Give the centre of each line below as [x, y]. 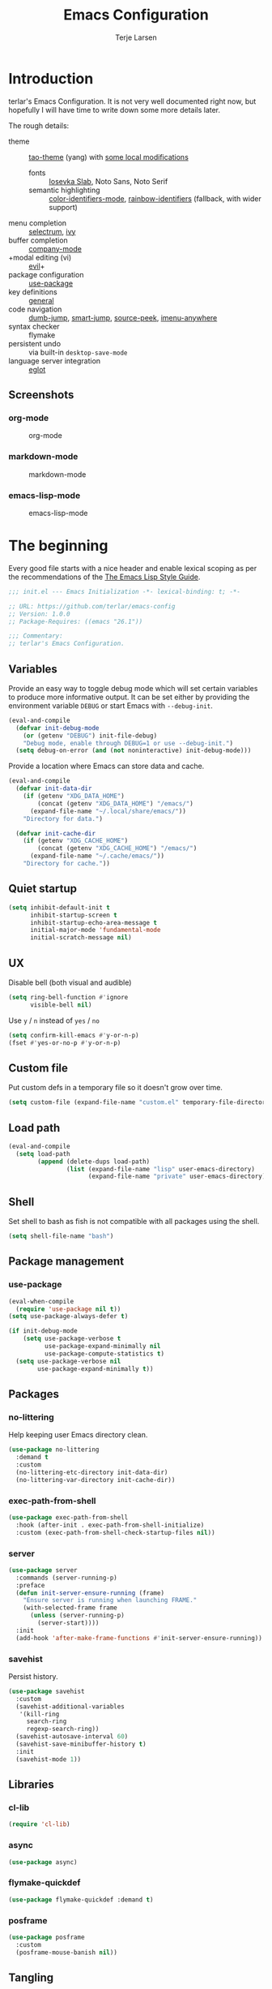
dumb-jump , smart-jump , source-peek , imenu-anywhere [123, 317]
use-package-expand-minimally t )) [96, 1368]
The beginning [58, 546]
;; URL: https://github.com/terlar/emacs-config [92, 606]
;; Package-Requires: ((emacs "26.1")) [76, 621]
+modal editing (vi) [40, 257]
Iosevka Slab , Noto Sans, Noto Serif [108, 181]
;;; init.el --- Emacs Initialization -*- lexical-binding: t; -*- [125, 591]
